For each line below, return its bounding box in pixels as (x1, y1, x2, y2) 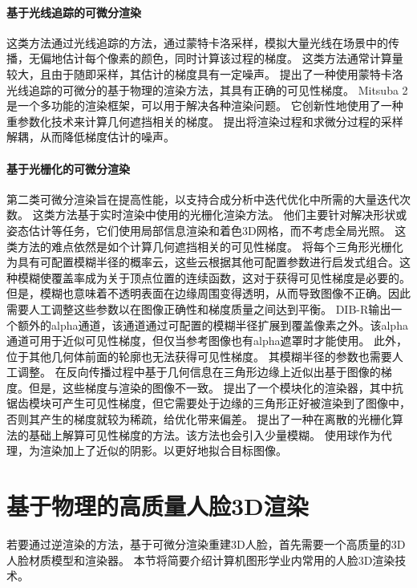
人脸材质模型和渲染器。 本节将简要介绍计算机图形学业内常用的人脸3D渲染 (6, 551, 395, 568)
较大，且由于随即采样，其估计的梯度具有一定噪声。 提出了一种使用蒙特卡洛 (6, 65, 403, 82)
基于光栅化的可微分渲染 (6, 160, 130, 176)
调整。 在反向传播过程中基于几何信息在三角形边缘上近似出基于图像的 (17, 363, 381, 380)
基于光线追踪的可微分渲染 (6, 3, 141, 20)
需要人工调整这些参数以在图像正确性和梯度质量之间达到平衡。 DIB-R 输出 (6, 300, 391, 317)
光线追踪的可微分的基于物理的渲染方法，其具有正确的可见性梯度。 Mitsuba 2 (6, 81, 408, 98)
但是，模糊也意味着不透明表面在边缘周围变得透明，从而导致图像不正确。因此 (6, 285, 411, 302)
